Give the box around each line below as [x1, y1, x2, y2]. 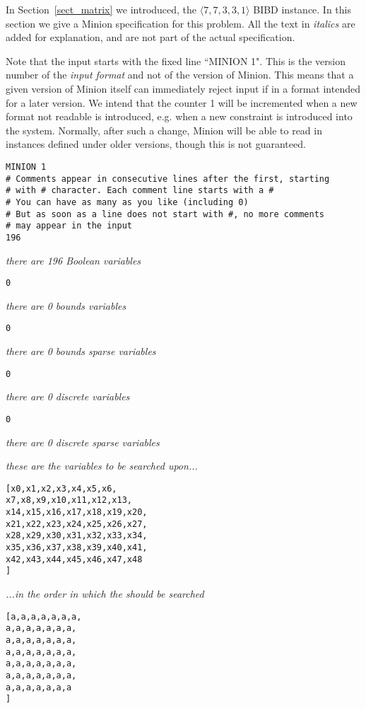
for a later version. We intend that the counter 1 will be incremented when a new [6, 95, 358, 110]
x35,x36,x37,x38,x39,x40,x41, [6, 542, 148, 552]
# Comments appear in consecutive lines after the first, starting [6, 173, 330, 184]
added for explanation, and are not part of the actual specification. [6, 30, 295, 45]
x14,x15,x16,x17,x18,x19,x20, [6, 507, 148, 518]
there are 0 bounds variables [6, 298, 126, 313]
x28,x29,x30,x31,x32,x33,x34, [6, 530, 148, 541]
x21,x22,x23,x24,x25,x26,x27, [6, 518, 148, 529]
